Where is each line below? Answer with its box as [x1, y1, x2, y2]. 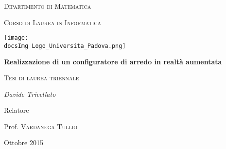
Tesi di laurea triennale [4, 73, 79, 83]
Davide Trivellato [4, 89, 56, 99]
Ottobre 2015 [4, 137, 43, 148]
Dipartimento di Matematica [4, 1, 91, 11]
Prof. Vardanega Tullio [4, 121, 77, 131]
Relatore [4, 105, 29, 115]
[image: [4, 34, 29, 42]
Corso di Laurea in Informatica [4, 17, 102, 27]
